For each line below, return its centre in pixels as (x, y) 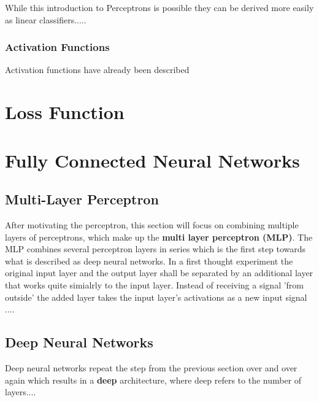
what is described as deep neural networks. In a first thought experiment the (149, 261)
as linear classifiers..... (46, 19)
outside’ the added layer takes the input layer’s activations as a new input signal (156, 297)
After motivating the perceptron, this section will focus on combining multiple (152, 224)
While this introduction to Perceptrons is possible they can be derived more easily (159, 7)
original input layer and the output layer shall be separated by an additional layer (159, 273)
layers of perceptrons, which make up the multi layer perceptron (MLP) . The (159, 237)
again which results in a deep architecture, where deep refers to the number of (153, 380)
